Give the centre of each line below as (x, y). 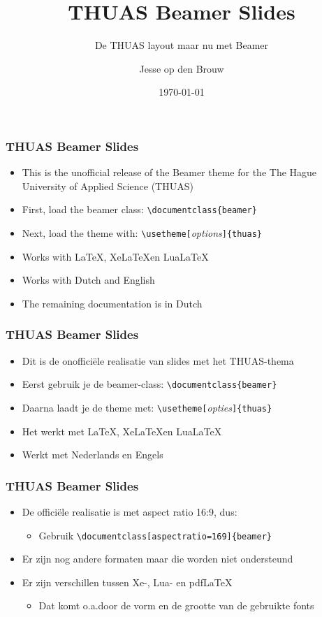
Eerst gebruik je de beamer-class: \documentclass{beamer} (149, 384)
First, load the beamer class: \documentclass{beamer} (139, 209)
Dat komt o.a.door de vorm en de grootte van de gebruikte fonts (176, 605)
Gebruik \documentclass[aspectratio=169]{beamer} (155, 535)
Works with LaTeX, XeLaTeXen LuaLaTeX (115, 256)
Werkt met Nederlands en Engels (93, 455)
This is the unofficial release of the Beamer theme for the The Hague (169, 172)
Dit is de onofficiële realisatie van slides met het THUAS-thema (158, 360)
